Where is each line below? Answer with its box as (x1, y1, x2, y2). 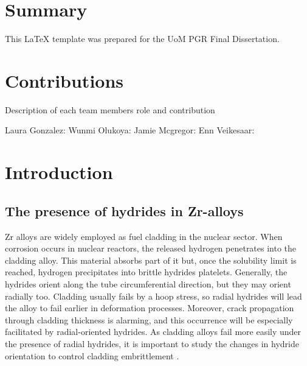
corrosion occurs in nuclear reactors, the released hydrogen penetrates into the (5, 242, 297, 255)
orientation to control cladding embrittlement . (5, 349, 179, 362)
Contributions (5, 68, 124, 93)
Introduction (5, 160, 113, 185)
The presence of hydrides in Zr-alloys (5, 201, 244, 220)
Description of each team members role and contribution (5, 103, 215, 116)
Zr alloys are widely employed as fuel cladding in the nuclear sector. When (5, 230, 283, 242)
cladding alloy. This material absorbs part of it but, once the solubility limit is (5, 253, 297, 266)
